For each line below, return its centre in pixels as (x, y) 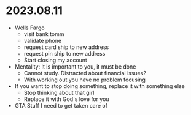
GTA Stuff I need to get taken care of (61, 105)
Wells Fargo (29, 28)
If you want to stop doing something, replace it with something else (99, 86)
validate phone (43, 40)
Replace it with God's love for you (66, 99)
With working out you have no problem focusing (84, 80)
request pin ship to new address (64, 53)
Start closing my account (55, 60)
